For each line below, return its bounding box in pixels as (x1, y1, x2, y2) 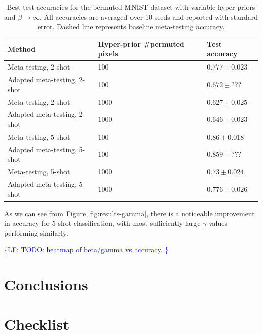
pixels (98, 48, 118, 59)
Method (8, 43, 36, 54)
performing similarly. (4, 227, 69, 238)
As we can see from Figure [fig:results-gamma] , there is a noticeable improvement (4, 208, 255, 218)
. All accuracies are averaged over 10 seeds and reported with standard (39, 11, 258, 22)
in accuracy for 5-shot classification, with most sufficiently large (4, 218, 201, 228)
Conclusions (4, 274, 88, 295)
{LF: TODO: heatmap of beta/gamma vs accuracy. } (4, 244, 169, 255)
